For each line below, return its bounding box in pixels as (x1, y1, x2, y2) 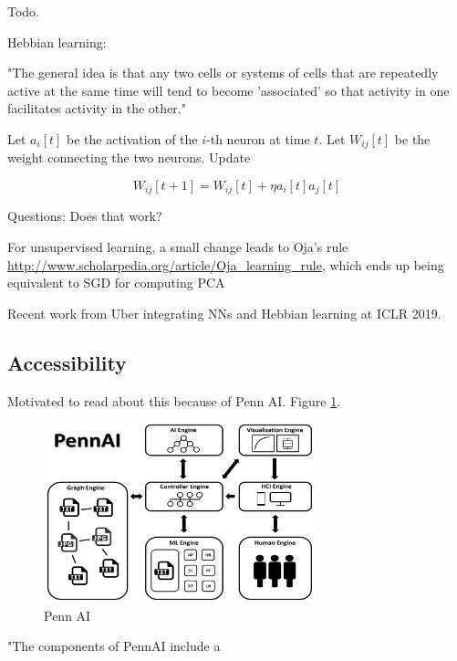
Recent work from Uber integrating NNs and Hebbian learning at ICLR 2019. (7, 303, 441, 322)
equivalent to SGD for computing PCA (7, 273, 225, 292)
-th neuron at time (206, 129, 310, 148)
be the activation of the (67, 129, 198, 148)
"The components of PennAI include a (7, 636, 221, 656)
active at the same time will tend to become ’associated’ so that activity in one (7, 80, 450, 100)
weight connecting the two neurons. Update (7, 148, 251, 167)
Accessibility (7, 348, 127, 376)
